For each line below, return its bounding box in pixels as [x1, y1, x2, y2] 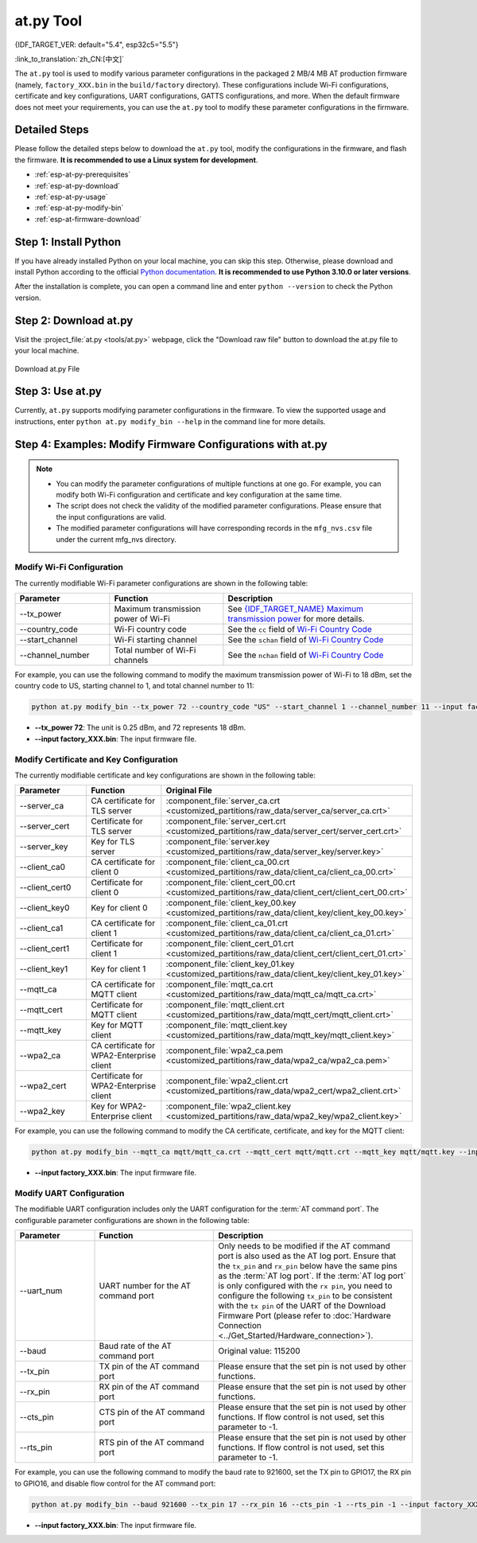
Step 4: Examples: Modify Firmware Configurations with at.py [14, 438, 328, 451]
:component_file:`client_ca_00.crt [165, 856, 290, 867]
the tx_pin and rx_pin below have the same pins [218, 1261, 397, 1272]
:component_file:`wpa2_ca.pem [165, 1045, 284, 1056]
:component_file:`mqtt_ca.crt [165, 979, 273, 990]
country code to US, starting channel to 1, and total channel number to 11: [14, 681, 254, 691]
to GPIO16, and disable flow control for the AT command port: [14, 1479, 216, 1488]
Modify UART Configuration [14, 1188, 125, 1199]
